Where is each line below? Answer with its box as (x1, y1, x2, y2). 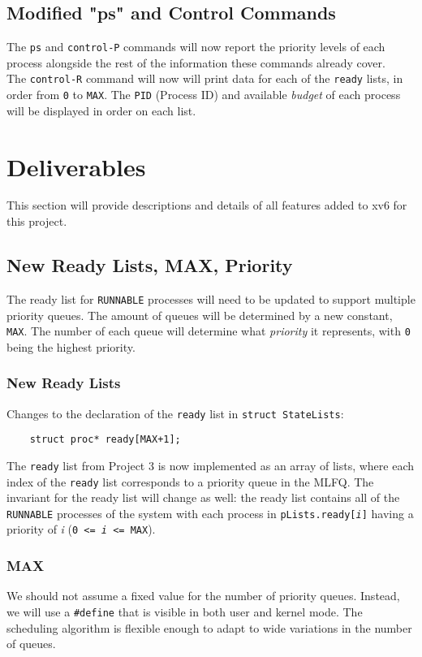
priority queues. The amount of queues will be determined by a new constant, (6, 306, 393, 323)
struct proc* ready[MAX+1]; (29, 434, 181, 446)
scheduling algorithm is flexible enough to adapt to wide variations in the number (6, 619, 412, 636)
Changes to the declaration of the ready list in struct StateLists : (6, 404, 344, 421)
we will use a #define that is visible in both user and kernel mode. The (6, 603, 363, 620)
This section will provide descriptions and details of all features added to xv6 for (6, 197, 407, 214)
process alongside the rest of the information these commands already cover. (6, 54, 385, 71)
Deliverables (6, 149, 146, 183)
